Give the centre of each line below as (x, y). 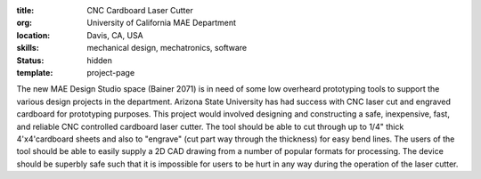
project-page (111, 72)
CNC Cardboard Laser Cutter (140, 10)
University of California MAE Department (161, 23)
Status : (30, 60)
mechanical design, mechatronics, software (167, 48)
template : (35, 72)
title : (25, 10)
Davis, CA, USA (115, 35)
